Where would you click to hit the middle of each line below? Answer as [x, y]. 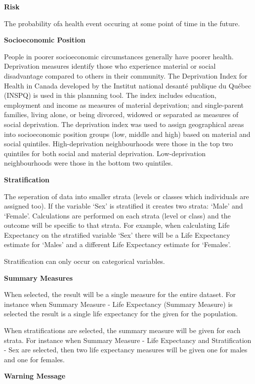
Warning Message [35, 376]
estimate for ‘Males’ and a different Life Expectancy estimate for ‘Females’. [118, 244]
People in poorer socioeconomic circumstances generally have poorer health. [119, 56]
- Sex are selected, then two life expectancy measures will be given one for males [126, 350]
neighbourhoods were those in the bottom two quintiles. [88, 163]
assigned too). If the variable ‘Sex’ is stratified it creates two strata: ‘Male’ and [124, 206]
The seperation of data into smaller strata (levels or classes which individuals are [127, 196]
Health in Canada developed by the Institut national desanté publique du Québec [128, 85]
